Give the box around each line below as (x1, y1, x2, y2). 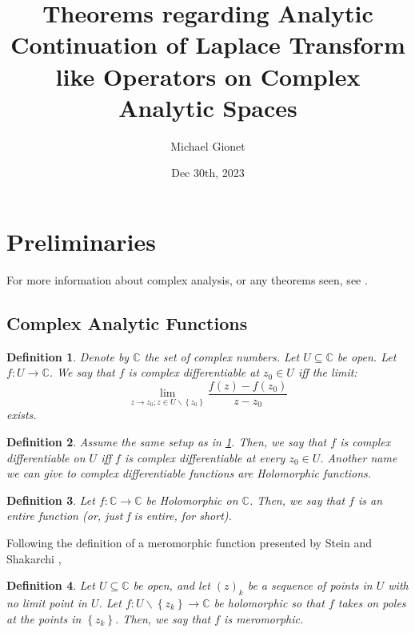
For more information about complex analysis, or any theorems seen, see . (6, 271, 368, 288)
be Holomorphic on (146, 491, 238, 508)
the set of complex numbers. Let (144, 348, 300, 365)
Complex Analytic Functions (6, 310, 248, 335)
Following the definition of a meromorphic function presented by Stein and (6, 534, 373, 551)
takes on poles (337, 595, 406, 611)
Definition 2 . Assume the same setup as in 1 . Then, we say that (6, 433, 327, 450)
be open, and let (133, 577, 210, 594)
